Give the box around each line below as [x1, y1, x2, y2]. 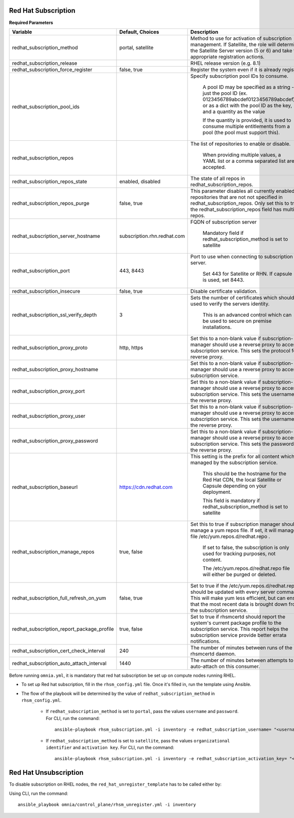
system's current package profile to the [190, 619, 282, 626]
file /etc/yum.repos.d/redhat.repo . [190, 533, 270, 539]
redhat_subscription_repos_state [12, 178, 88, 185]
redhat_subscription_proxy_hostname [12, 366, 98, 373]
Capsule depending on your [202, 482, 267, 489]
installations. [202, 324, 232, 331]
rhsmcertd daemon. [190, 650, 236, 657]
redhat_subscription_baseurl [12, 484, 78, 490]
